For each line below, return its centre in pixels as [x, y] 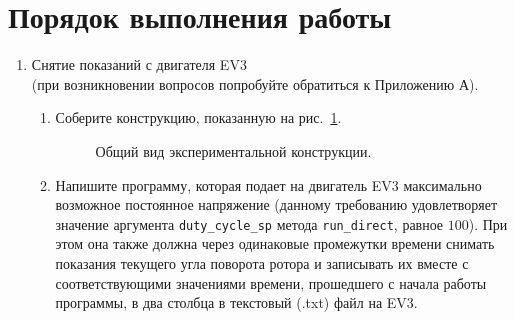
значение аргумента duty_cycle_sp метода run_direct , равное [249, 223]
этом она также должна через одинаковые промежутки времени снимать [275, 243]
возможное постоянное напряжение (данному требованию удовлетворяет [276, 204]
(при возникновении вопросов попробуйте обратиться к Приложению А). [255, 83]
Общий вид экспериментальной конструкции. [233, 150]
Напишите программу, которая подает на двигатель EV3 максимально [268, 184]
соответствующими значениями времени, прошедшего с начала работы [271, 282]
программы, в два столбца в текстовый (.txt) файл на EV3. [236, 302]
